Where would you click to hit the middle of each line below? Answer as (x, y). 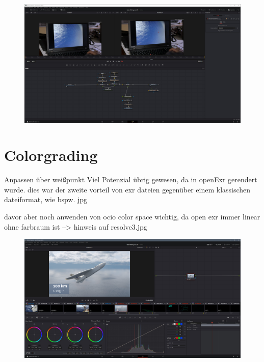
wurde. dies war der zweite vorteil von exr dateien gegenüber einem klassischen (127, 189)
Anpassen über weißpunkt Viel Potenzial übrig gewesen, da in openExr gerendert (131, 179)
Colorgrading (51, 155)
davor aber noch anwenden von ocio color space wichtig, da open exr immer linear (132, 217)
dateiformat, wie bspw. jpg (46, 199)
